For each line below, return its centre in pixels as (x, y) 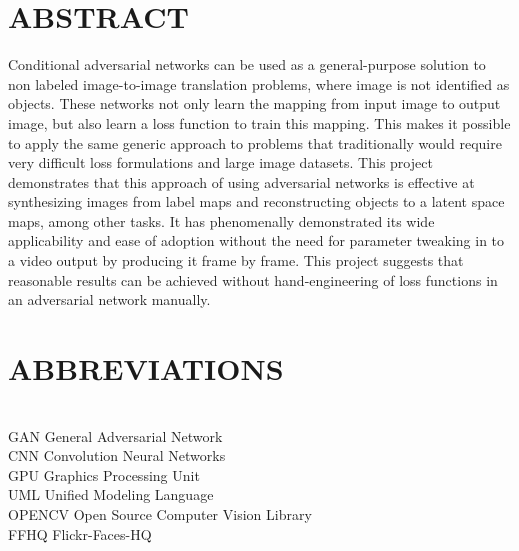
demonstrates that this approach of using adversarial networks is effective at (241, 181)
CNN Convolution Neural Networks (117, 455)
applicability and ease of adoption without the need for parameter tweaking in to (256, 240)
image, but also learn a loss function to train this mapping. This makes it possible (259, 122)
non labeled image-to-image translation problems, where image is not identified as (259, 83)
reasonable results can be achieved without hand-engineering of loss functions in (253, 279)
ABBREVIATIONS (146, 368)
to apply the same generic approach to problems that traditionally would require (255, 142)
